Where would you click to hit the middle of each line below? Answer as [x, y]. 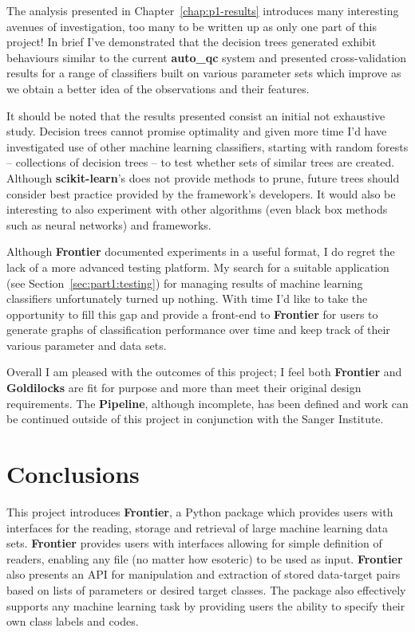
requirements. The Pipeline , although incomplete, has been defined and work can [207, 403]
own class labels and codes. [73, 621]
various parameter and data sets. [87, 345]
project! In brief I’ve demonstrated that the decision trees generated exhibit [192, 42]
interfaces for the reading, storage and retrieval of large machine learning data [198, 527]
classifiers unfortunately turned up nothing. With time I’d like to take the [187, 298]
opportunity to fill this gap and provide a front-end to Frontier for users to [192, 314]
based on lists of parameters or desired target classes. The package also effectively [206, 589]
